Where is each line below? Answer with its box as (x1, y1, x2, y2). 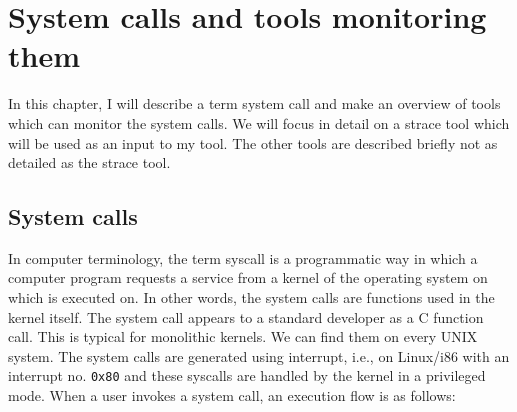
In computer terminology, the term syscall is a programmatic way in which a (8, 247, 478, 268)
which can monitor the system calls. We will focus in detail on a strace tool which (8, 112, 510, 133)
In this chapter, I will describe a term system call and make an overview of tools (8, 93, 501, 114)
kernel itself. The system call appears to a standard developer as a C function (8, 306, 484, 327)
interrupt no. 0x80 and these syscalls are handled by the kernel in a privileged (8, 365, 486, 386)
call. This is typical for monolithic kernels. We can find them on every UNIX (8, 326, 478, 347)
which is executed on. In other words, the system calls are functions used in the (8, 287, 495, 308)
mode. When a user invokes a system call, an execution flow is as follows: (8, 385, 456, 406)
